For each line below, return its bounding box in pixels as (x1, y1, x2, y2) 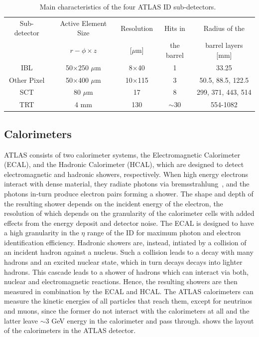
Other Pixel (9, 74, 45, 85)
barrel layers (205, 40, 243, 50)
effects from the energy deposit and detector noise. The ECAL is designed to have (4, 217, 254, 228)
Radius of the (203, 22, 245, 33)
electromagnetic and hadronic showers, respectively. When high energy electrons (4, 168, 249, 179)
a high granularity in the (4, 227, 79, 238)
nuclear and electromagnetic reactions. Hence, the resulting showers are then (4, 276, 238, 287)
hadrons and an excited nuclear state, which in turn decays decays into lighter (4, 257, 243, 267)
